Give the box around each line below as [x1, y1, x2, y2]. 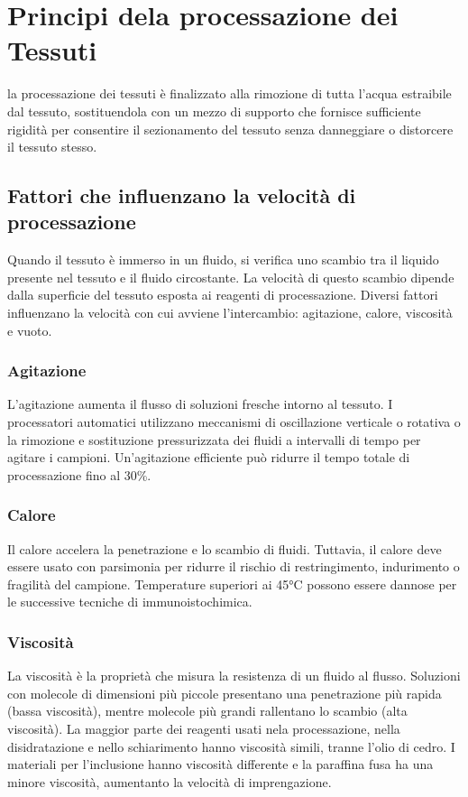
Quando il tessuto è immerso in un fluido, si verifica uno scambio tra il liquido [7, 250, 439, 269]
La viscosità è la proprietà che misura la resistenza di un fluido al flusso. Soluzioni [7, 666, 461, 685]
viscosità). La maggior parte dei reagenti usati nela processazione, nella [7, 719, 400, 738]
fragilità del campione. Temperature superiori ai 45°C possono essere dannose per [7, 574, 457, 593]
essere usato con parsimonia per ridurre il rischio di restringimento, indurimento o [7, 557, 460, 576]
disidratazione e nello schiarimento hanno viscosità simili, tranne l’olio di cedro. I [7, 737, 455, 755]
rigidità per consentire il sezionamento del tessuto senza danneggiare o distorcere [7, 119, 454, 138]
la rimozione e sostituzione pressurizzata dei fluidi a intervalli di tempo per [7, 430, 421, 449]
